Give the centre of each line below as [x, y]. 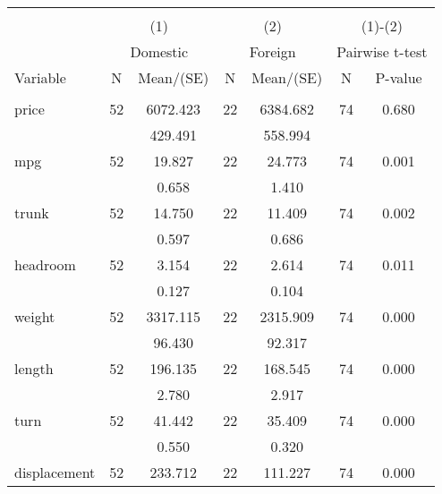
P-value [399, 77]
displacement [55, 472]
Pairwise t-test [382, 51]
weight [35, 316]
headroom [45, 264]
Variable [40, 77]
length [34, 368]
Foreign [272, 51]
